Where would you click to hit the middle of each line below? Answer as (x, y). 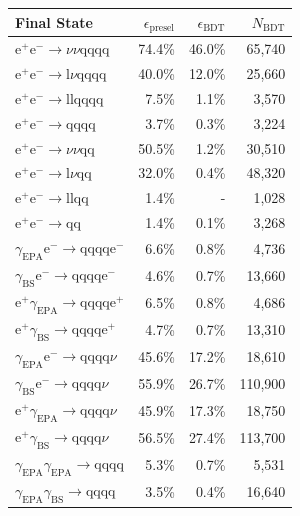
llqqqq (84, 99)
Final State (54, 21)
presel (162, 27)
